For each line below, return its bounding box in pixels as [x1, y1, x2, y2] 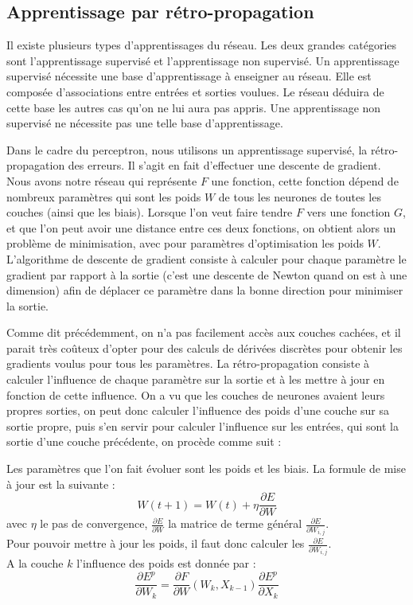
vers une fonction [306, 204, 391, 221]
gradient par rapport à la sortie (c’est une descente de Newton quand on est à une [6, 266, 407, 283]
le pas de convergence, [40, 515, 148, 532]
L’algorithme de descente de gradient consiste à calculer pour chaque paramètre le [6, 250, 407, 267]
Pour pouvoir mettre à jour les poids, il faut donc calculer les [6, 535, 305, 552]
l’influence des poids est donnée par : [76, 555, 256, 572]
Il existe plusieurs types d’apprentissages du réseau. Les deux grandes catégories [6, 37, 397, 53]
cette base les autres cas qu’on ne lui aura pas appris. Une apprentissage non [6, 99, 381, 115]
